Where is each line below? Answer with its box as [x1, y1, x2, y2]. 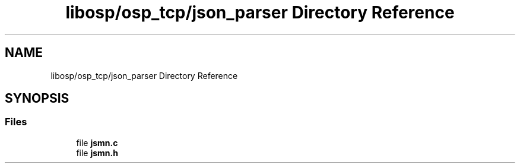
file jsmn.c [76, 137, 118, 148]
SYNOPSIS [5, 91, 69, 106]
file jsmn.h [76, 147, 118, 158]
